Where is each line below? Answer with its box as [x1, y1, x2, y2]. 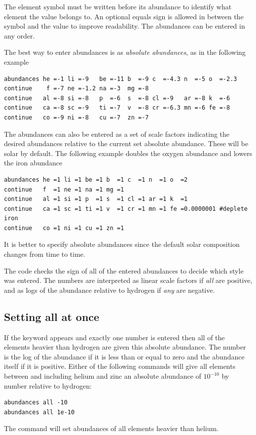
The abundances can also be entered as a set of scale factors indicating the [4, 128, 230, 139]
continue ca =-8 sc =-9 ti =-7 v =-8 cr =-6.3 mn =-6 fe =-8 [4, 104, 230, 112]
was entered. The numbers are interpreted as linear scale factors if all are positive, [4, 275, 253, 285]
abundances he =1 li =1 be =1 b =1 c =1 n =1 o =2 [4, 176, 188, 183]
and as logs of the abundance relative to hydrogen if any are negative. [4, 284, 215, 295]
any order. [4, 30, 35, 40]
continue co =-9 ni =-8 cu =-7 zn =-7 [4, 114, 149, 121]
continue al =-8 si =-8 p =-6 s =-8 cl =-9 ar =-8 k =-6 [4, 94, 230, 102]
